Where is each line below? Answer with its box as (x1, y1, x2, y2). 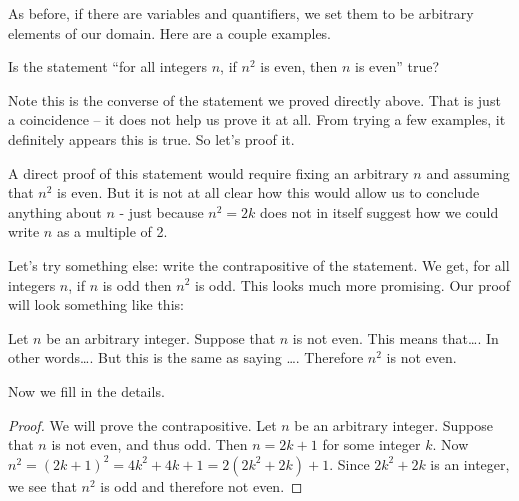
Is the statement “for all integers (8, 56, 207, 77)
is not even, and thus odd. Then (51, 434, 248, 455)
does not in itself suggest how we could (260, 201, 499, 222)
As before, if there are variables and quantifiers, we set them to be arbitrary (8, 3, 474, 23)
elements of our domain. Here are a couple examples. (8, 22, 332, 43)
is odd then (102, 274, 172, 295)
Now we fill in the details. (8, 380, 165, 401)
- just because (119, 201, 204, 222)
